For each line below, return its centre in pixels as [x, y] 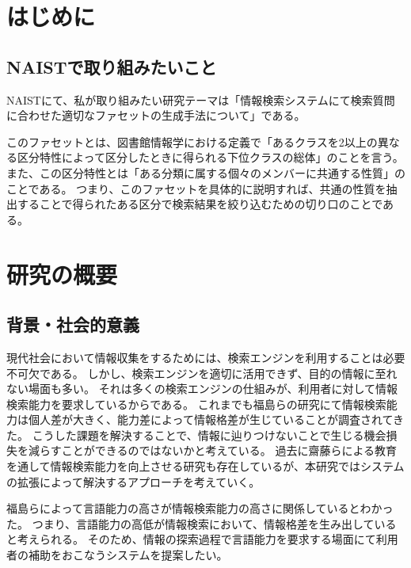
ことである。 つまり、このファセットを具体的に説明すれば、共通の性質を [196, 188]
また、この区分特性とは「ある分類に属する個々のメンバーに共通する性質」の [206, 172]
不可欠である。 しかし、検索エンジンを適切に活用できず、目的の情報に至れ [202, 373]
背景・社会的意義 [73, 324]
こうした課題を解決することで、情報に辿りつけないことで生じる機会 [209, 435]
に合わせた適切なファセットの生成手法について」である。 [156, 115]
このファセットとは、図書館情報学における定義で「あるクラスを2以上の [192, 141]
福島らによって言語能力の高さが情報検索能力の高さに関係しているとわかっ [200, 508]
